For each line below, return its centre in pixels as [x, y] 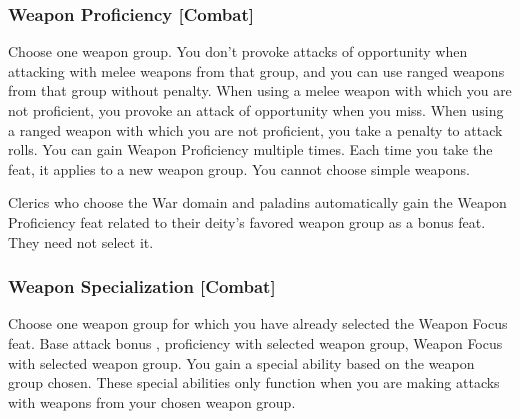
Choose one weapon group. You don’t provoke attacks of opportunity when [238, 51]
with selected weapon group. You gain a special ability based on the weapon [241, 362]
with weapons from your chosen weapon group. [152, 401]
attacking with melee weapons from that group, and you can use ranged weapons [256, 70]
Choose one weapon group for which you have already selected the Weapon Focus [258, 323]
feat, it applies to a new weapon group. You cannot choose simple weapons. [239, 168]
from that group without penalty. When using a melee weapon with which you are [260, 90]
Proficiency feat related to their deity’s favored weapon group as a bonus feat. [247, 221]
